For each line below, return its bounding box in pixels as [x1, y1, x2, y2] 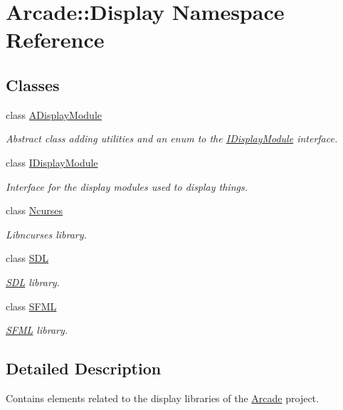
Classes [6, 73, 60, 95]
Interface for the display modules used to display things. [6, 179, 248, 194]
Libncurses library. [6, 226, 87, 241]
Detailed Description [6, 357, 162, 379]
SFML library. [6, 322, 68, 337]
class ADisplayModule [6, 107, 102, 122]
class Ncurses [6, 203, 63, 218]
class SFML [6, 298, 57, 313]
